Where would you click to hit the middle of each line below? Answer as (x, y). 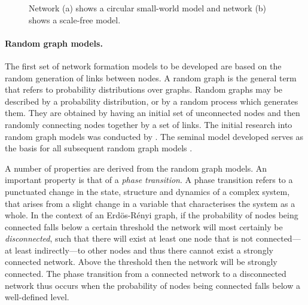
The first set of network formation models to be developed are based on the (143, 65)
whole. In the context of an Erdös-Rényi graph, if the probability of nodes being (152, 215)
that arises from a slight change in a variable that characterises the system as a (150, 203)
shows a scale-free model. (75, 19)
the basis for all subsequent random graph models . (99, 148)
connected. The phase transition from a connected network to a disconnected (146, 274)
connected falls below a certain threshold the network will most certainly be (144, 226)
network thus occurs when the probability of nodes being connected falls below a (153, 285)
